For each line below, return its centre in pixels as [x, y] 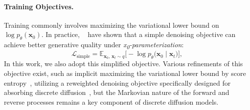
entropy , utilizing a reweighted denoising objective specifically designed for [117, 82]
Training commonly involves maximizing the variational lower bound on [112, 25]
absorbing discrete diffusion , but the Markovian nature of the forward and [117, 92]
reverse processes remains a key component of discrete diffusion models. [111, 101]
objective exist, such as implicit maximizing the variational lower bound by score [125, 73]
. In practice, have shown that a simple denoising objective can [138, 34]
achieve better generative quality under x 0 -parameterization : [94, 45]
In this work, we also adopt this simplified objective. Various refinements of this [124, 64]
